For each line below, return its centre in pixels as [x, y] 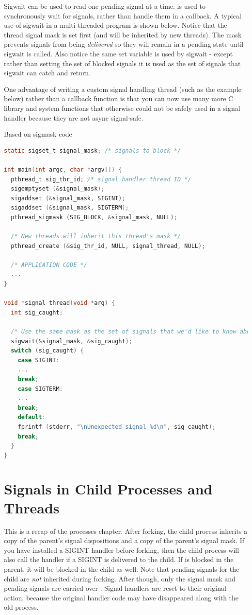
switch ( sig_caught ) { [47, 351]
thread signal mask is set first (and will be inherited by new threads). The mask [123, 34]
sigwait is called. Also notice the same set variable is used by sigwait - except [118, 53]
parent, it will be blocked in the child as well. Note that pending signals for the [122, 569]
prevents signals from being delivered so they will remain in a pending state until [124, 44]
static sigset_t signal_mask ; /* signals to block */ [93, 150]
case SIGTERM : [40, 389]
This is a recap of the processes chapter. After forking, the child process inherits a [126, 531]
